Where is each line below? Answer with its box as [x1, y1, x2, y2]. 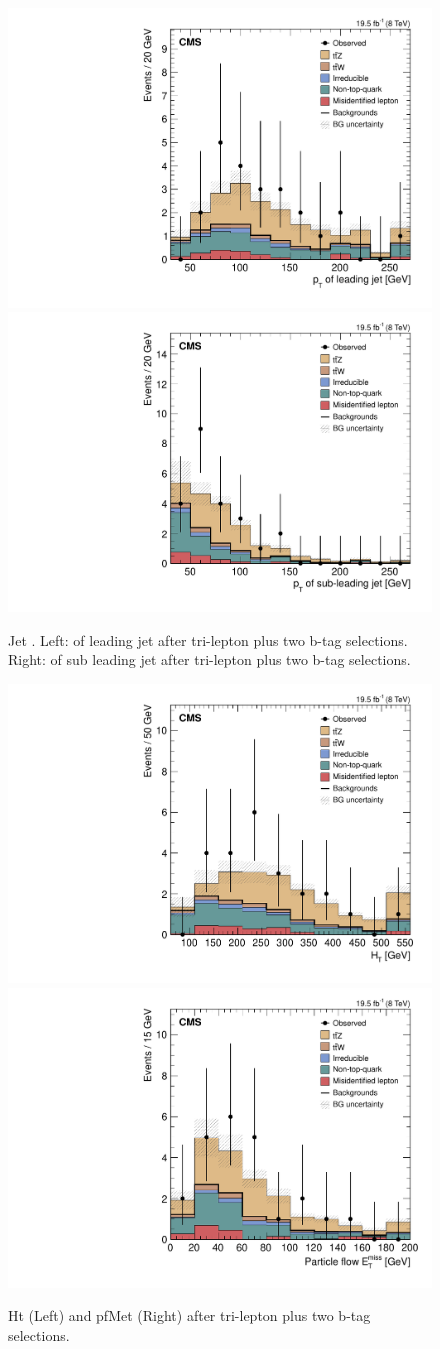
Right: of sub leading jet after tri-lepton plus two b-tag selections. [8, 649, 411, 670]
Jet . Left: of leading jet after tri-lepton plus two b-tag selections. [8, 629, 408, 650]
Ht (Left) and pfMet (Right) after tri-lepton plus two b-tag [8, 1305, 371, 1326]
